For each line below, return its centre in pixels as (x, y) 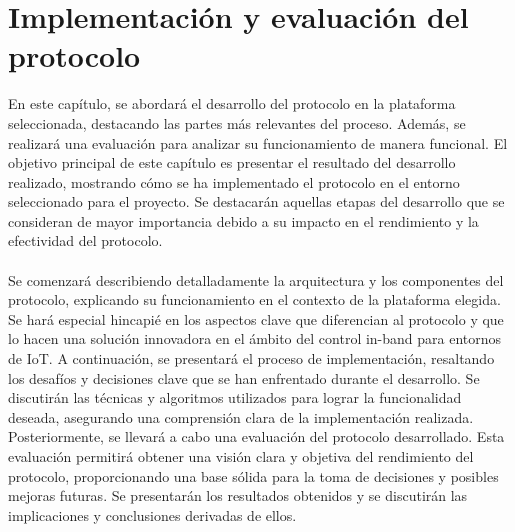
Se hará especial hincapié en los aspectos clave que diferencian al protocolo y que (256, 318)
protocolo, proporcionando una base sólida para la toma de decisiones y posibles (253, 475)
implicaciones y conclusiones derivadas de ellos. (152, 514)
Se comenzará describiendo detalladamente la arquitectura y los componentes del (256, 279)
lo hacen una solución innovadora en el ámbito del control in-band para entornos (255, 338)
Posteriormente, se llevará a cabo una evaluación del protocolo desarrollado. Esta (256, 436)
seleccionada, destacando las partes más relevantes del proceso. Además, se (237, 122)
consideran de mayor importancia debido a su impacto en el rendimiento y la (243, 220)
